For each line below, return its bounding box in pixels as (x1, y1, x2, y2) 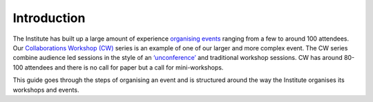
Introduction (12, 10, 86, 25)
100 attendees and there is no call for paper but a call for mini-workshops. (12, 63, 224, 72)
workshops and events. (12, 85, 79, 94)
